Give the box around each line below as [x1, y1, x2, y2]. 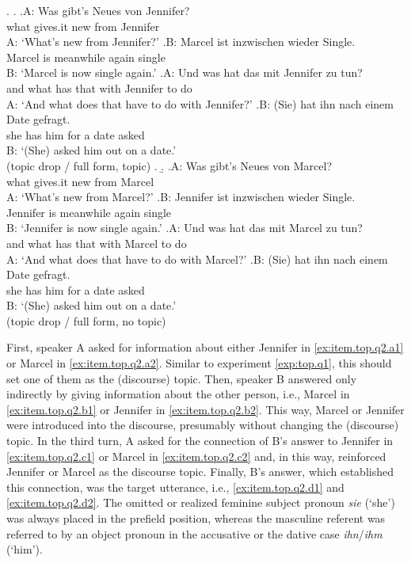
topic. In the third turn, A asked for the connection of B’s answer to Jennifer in [6, 432, 394, 449]
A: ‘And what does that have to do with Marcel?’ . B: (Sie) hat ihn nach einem [6, 250, 388, 267]
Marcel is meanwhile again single [6, 48, 166, 65]
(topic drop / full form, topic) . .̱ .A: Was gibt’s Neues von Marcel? [6, 157, 333, 173]
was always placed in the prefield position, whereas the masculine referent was [6, 510, 386, 526]
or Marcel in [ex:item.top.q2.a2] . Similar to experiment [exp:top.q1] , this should [6, 355, 392, 371]
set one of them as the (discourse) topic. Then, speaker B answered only [6, 370, 357, 386]
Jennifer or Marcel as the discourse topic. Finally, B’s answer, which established [6, 463, 394, 480]
